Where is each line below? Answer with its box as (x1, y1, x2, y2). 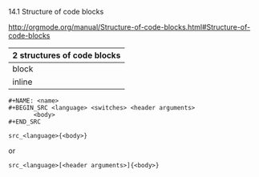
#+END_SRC (8, 118, 42, 126)
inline (12, 76, 33, 87)
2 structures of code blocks (12, 50, 121, 61)
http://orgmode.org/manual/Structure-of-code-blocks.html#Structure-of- (8, 22, 251, 31)
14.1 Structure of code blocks (8, 7, 104, 16)
